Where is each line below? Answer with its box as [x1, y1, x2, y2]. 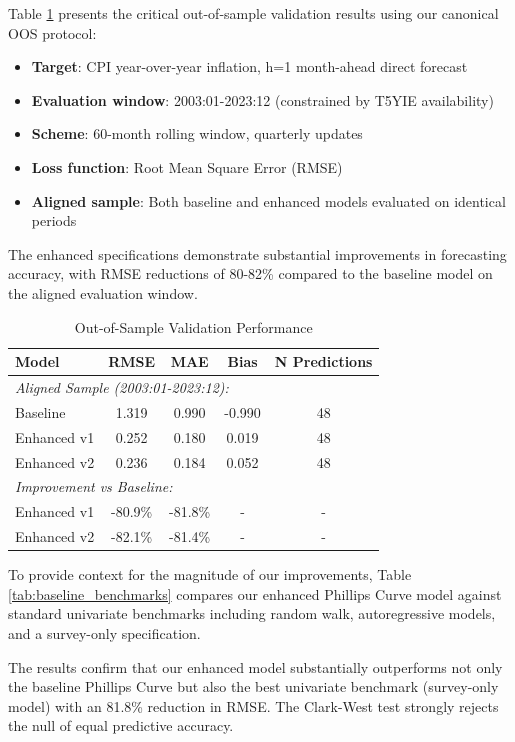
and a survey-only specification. [8, 622, 201, 643]
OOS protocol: [8, 22, 97, 43]
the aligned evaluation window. [8, 282, 198, 303]
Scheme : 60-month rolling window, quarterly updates [31, 123, 363, 144]
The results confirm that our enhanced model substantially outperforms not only [8, 656, 503, 677]
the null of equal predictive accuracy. [8, 715, 234, 736]
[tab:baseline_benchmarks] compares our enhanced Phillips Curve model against [8, 583, 502, 604]
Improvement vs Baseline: [15, 476, 173, 497]
